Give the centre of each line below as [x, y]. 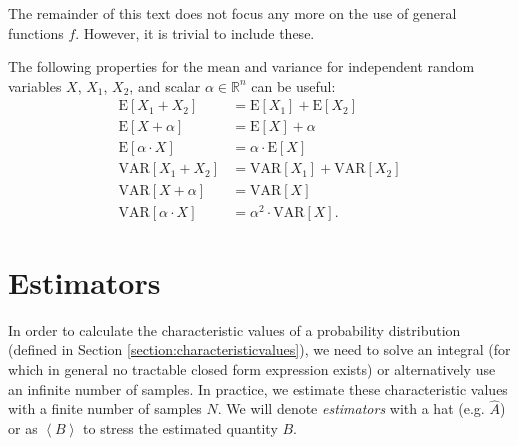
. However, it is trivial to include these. [195, 32]
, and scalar [165, 85]
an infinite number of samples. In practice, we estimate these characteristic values [258, 388]
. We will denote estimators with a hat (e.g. [351, 408]
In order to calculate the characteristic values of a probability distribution [234, 329]
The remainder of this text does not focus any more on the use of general [232, 13]
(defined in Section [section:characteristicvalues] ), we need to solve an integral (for [259, 349]
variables [35, 85]
